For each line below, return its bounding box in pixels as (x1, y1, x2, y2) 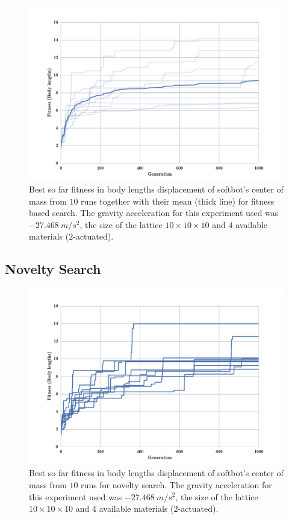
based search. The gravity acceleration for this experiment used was (29, 206, 279, 219)
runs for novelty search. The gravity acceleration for (81, 478, 272, 491)
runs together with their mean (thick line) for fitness (81, 194, 275, 207)
